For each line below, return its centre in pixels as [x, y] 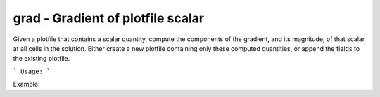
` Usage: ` [32, 71]
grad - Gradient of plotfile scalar [108, 18]
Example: [26, 84]
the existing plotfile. [42, 59]
